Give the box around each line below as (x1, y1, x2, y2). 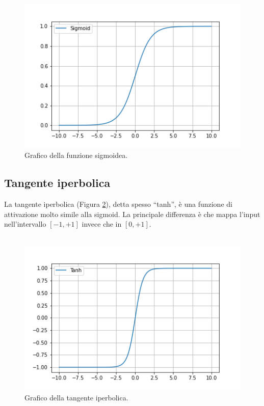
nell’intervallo (4, 219, 46, 229)
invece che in (82, 219, 122, 229)
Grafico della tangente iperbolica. (24, 392, 128, 402)
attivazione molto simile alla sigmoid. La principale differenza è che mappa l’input (4, 208, 260, 219)
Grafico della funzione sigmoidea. (24, 150, 128, 160)
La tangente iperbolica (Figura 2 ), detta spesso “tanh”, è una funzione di (4, 199, 232, 209)
